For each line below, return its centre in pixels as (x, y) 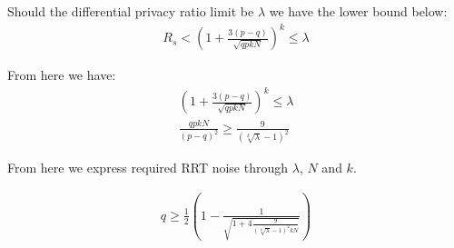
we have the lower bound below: (358, 11)
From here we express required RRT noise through (148, 168)
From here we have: (62, 75)
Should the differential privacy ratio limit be (131, 11)
